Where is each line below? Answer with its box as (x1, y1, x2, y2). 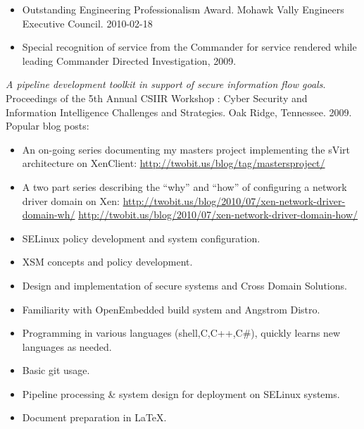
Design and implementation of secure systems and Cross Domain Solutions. (22, 278, 347, 292)
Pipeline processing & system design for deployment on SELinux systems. (22, 386, 340, 401)
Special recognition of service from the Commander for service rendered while (22, 39, 357, 54)
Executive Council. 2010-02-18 (22, 15, 153, 30)
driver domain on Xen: (22, 193, 120, 208)
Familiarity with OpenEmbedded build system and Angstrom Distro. (22, 301, 320, 316)
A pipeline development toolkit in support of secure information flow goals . (6, 77, 326, 92)
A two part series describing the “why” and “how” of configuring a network (22, 179, 347, 194)
